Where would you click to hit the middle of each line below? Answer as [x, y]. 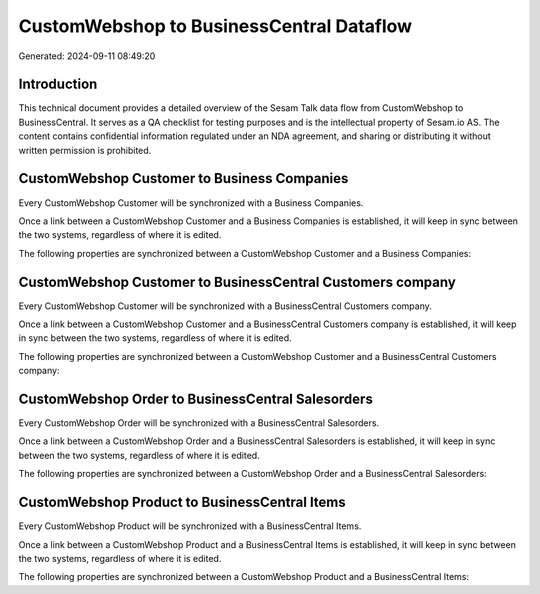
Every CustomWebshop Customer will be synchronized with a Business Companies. [191, 202]
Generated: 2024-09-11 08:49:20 [87, 56]
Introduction [58, 84]
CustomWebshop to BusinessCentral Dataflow [215, 26]
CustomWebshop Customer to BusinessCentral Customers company [237, 281]
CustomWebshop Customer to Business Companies [183, 178]
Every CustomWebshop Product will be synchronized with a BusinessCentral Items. [190, 526]
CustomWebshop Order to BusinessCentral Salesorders [196, 398]
